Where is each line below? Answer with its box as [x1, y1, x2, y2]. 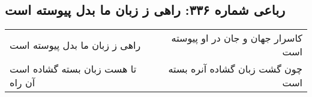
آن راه [10, 76, 35, 90]
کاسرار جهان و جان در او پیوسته [171, 31, 302, 45]
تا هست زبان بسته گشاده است [10, 62, 137, 76]
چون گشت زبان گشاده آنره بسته [168, 62, 302, 76]
